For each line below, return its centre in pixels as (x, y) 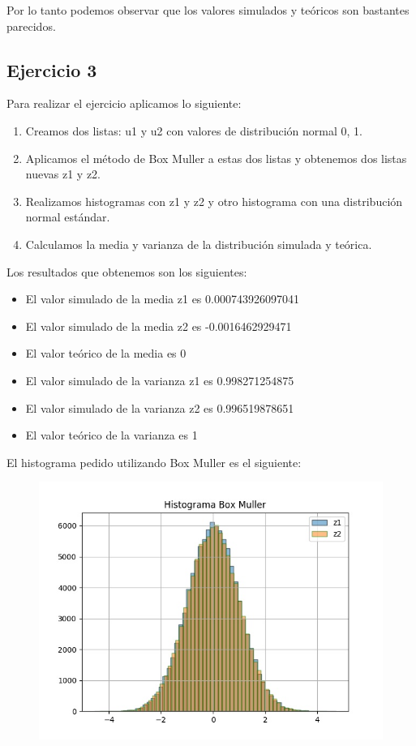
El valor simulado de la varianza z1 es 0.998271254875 (160, 380)
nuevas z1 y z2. (63, 174)
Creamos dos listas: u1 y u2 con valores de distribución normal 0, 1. (194, 130)
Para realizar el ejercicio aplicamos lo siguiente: (124, 103)
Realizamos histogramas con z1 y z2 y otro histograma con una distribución (214, 201)
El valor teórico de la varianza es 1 (112, 435)
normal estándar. (68, 217)
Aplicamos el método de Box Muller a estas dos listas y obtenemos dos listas (216, 158)
